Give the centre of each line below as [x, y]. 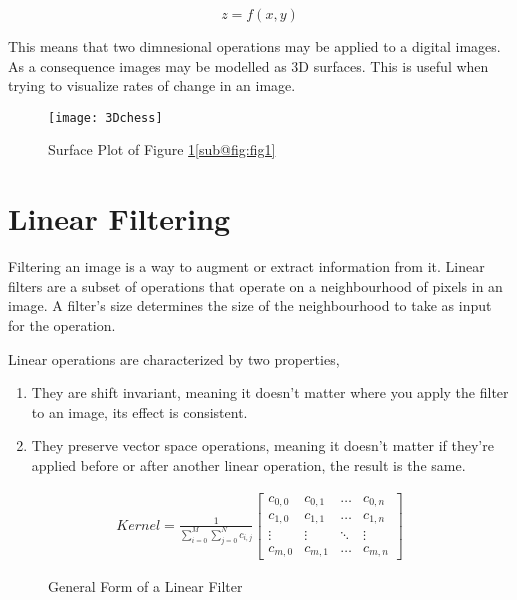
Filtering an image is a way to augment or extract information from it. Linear [246, 266]
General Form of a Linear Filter [145, 586]
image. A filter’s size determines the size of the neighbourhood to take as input [250, 305]
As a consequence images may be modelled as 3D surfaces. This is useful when [248, 65]
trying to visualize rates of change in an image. [152, 85]
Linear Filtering [119, 218]
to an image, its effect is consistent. [139, 411]
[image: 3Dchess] [105, 117]
